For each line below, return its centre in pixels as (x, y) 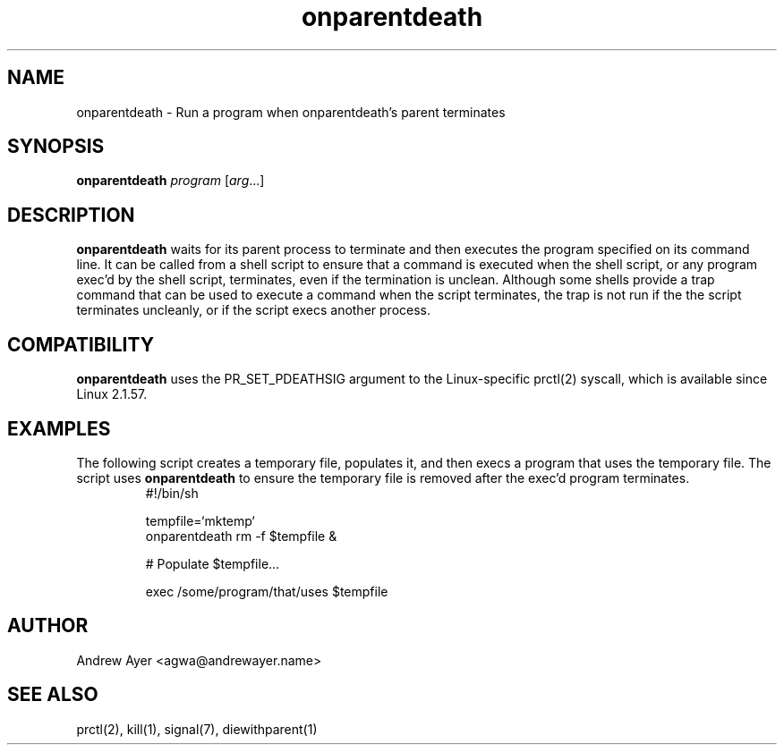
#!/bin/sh (172, 493)
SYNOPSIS (56, 147)
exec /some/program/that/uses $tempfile (267, 591)
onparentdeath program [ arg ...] (170, 181)
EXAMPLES (59, 428)
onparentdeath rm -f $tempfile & (241, 536)
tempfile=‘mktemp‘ (200, 520)
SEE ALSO (53, 695)
